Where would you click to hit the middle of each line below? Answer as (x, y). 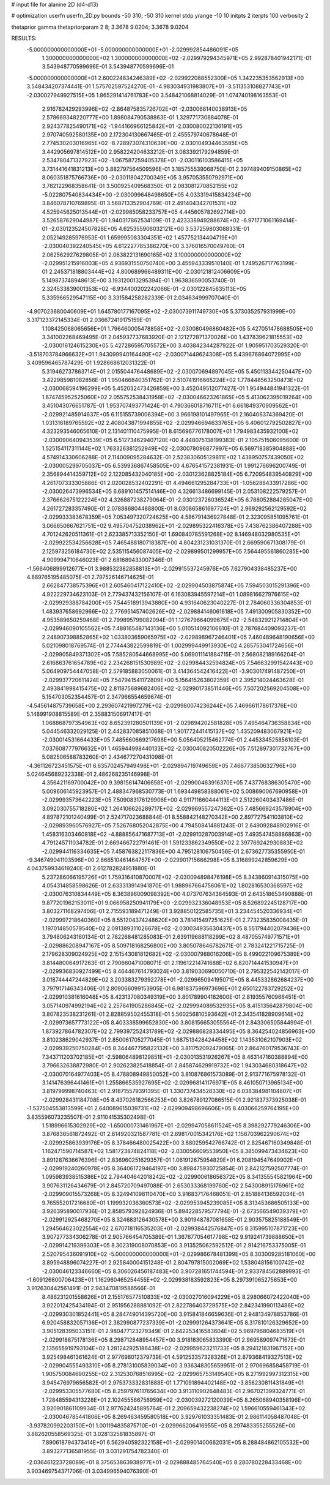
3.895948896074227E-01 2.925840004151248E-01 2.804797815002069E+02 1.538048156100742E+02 (173, 1263)
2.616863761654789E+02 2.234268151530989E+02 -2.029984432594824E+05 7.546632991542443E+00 (177, 663)
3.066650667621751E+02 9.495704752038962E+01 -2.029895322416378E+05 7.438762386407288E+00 (177, 525)
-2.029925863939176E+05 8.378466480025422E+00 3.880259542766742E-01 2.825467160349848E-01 (177, 1143)
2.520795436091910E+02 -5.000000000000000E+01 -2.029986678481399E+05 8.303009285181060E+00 (179, 1254)
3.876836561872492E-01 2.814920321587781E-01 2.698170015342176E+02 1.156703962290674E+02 (171, 1134)
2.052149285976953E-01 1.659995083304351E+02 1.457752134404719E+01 (140, 237)
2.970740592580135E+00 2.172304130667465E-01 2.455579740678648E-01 (140, 135)
